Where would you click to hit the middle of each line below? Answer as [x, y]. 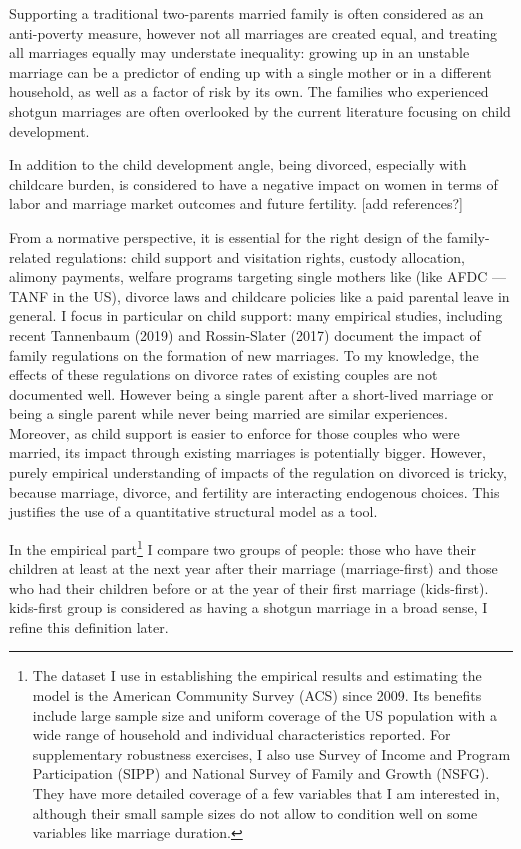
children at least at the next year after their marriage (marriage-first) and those [253, 568]
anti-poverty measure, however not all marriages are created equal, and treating [253, 32]
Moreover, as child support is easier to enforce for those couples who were [234, 432]
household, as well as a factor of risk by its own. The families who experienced [249, 91]
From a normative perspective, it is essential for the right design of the [226, 236]
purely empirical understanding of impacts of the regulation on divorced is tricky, [258, 472]
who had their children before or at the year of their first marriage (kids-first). [249, 587]
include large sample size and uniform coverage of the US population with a [265, 714]
